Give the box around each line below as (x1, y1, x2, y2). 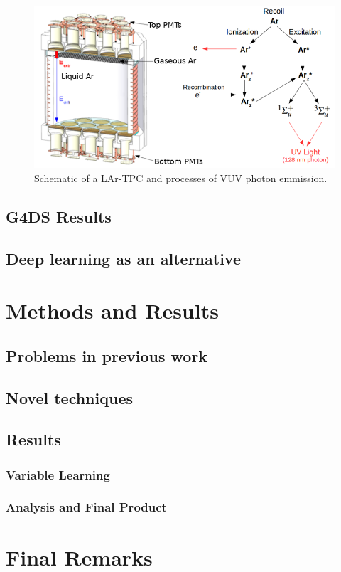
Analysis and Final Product (6, 498, 167, 516)
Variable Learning (6, 465, 110, 483)
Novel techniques (6, 386, 134, 408)
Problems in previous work (6, 344, 208, 366)
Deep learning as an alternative (6, 247, 241, 269)
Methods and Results (6, 296, 219, 325)
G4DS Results (6, 205, 112, 227)
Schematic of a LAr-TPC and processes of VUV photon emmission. (34, 170, 328, 185)
